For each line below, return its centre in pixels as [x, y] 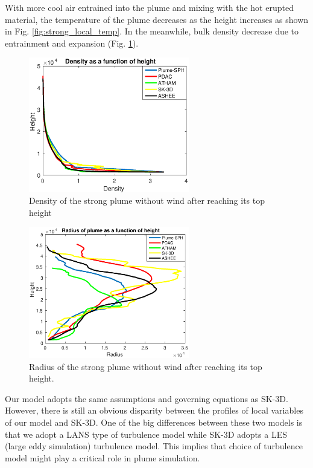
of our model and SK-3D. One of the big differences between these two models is [154, 422]
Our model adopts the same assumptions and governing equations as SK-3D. [147, 398]
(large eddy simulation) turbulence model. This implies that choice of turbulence [154, 446]
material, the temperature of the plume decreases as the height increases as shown [157, 19]
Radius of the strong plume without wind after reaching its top [146, 366]
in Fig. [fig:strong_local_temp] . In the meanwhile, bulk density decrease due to [152, 31]
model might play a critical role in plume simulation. [103, 457]
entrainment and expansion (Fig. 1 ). [72, 43]
